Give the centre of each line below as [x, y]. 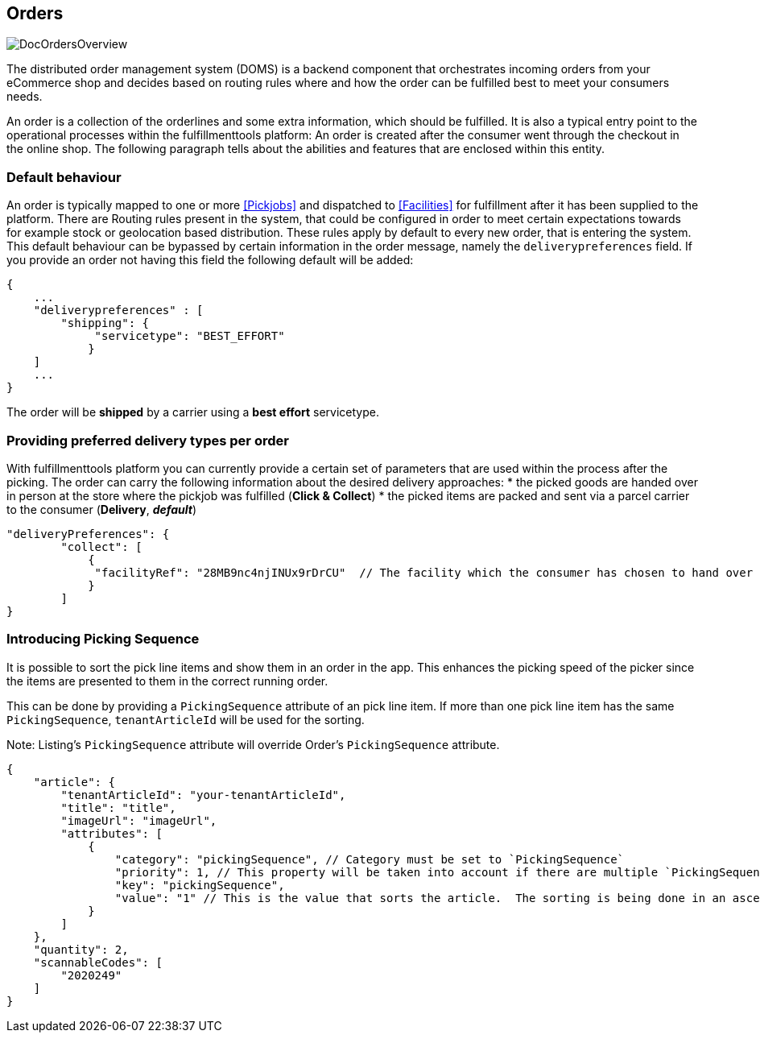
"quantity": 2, [81, 949]
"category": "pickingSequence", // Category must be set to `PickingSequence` [370, 859]
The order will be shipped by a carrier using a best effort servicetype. [193, 412]
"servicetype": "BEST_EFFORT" [190, 336]
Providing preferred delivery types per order [148, 440]
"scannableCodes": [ [98, 962]
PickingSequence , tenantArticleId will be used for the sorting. [186, 719]
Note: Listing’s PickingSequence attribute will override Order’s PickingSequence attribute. [253, 744]
